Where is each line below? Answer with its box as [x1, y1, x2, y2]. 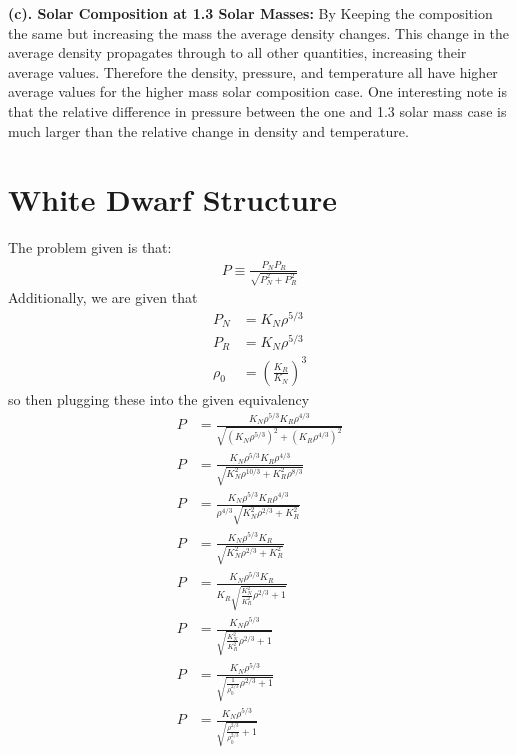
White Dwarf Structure [8, 179, 337, 220]
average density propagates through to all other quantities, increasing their [8, 42, 467, 63]
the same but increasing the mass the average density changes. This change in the [8, 22, 510, 43]
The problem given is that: [8, 237, 172, 258]
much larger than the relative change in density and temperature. [8, 120, 409, 141]
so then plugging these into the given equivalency [8, 388, 310, 409]
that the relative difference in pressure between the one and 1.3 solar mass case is [8, 100, 507, 121]
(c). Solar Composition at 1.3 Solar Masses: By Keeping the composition [8, 3, 493, 23]
